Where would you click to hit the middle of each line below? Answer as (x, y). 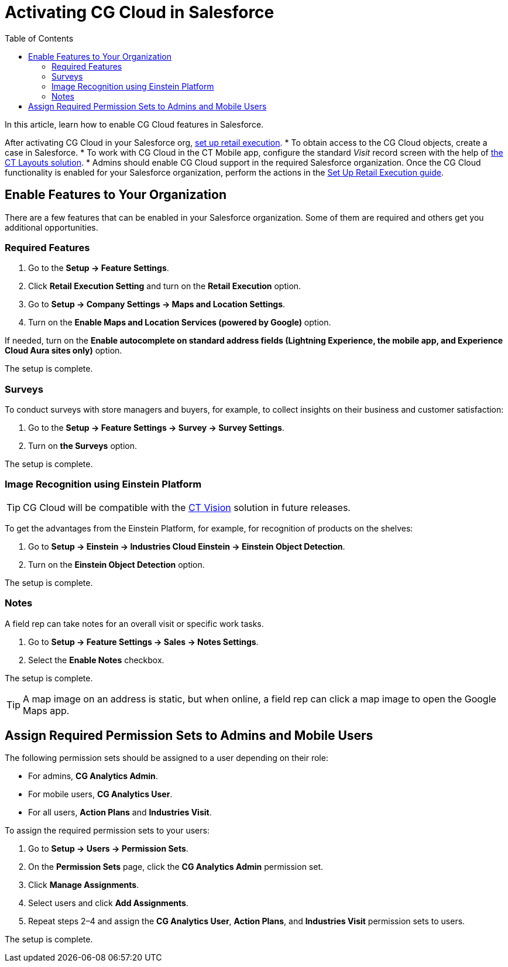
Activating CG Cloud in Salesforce (140, 12)
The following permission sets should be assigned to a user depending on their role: (167, 758)
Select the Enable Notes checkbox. (96, 660)
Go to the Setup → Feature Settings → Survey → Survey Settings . (156, 428)
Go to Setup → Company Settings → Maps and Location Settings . (157, 304)
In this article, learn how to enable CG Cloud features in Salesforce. (134, 124)
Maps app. (46, 710)
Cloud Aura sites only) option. (63, 351)
